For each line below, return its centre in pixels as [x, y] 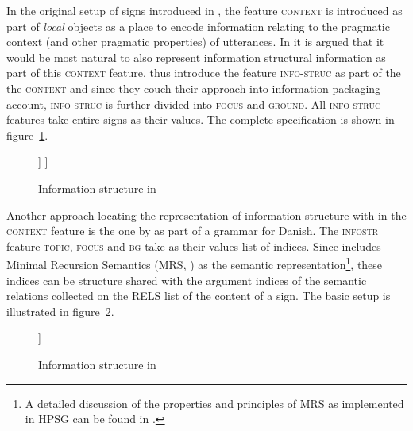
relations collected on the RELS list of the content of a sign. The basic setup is [199, 296]
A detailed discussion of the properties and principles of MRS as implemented [214, 403]
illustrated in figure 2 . [60, 311]
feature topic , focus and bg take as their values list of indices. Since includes [194, 246]
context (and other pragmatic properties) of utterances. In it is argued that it [195, 42]
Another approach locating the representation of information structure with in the [206, 215]
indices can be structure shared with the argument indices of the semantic [187, 280]
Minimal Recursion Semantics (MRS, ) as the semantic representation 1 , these [195, 263]
